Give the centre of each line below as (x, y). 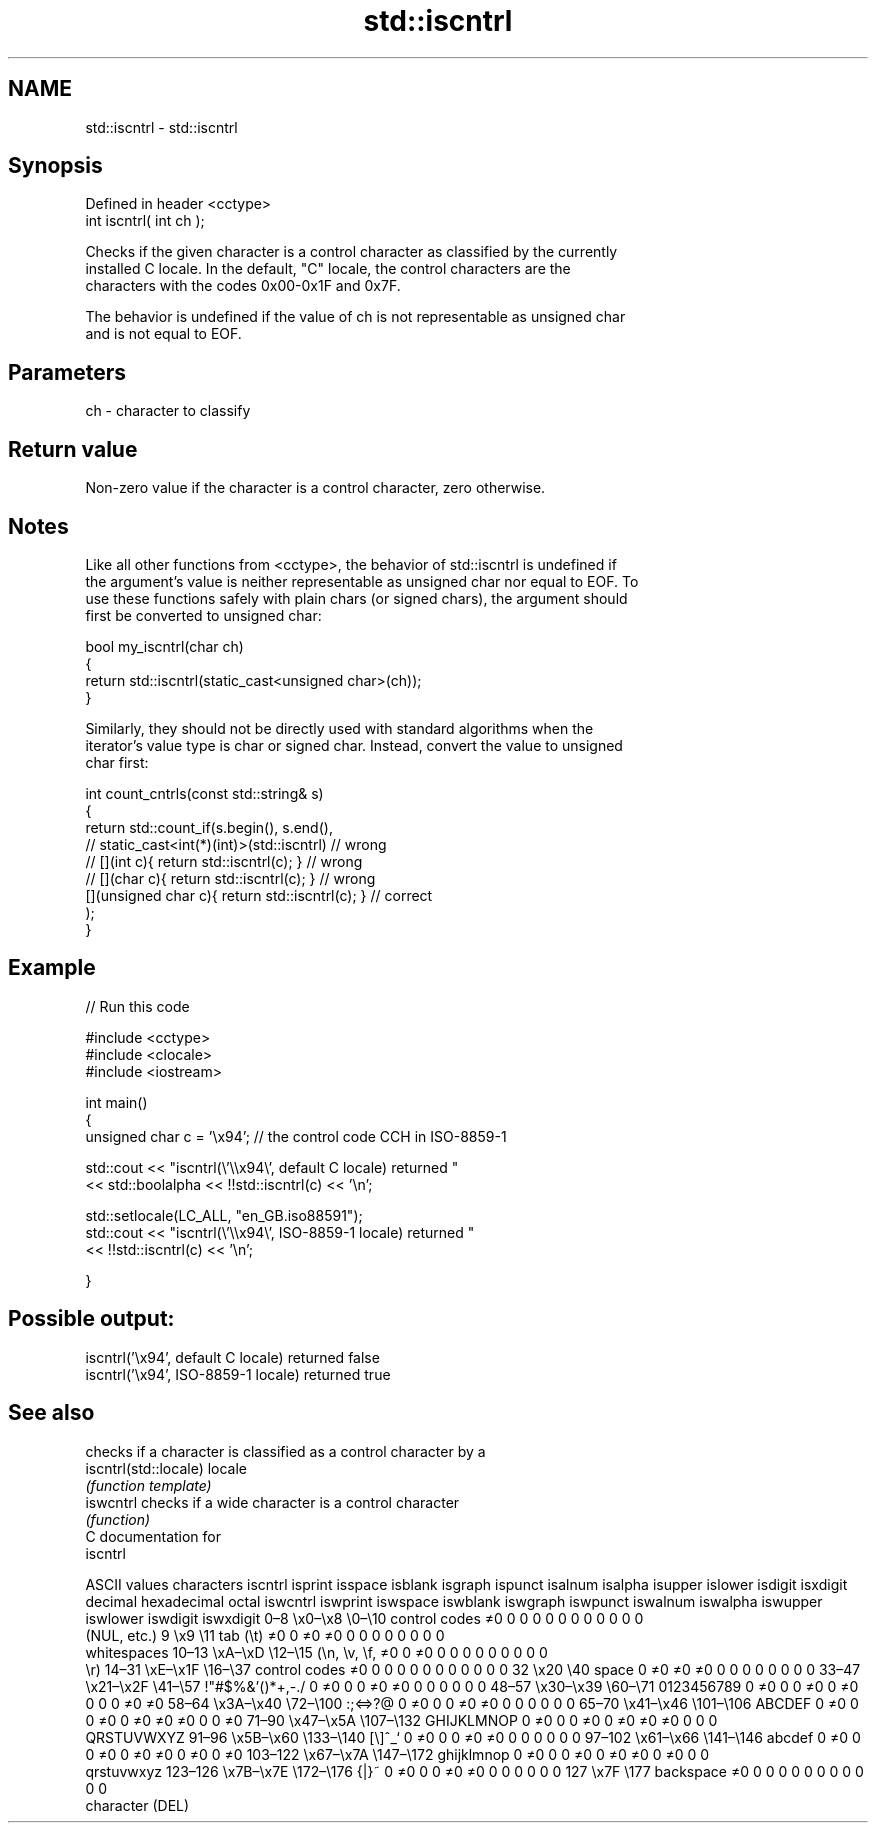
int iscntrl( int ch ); (145, 221)
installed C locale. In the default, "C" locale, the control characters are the (328, 269)
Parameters (67, 372)
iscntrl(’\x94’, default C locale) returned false (232, 1357)
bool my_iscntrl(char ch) (164, 646)
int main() (116, 1102)
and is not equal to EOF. (163, 334)
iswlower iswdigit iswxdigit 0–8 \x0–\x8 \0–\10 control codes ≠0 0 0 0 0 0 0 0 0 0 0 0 (364, 1618)
